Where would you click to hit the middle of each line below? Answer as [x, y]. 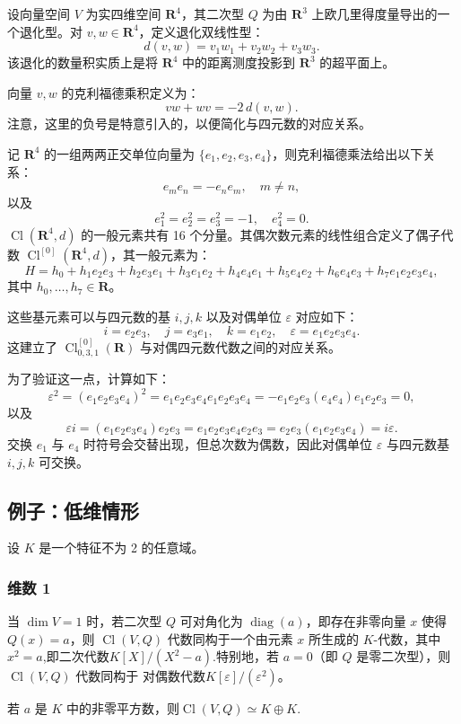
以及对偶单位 [244, 317]
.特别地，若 [246, 656]
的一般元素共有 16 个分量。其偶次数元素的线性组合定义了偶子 [261, 234]
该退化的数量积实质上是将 [83, 62]
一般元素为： [173, 254]
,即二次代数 [76, 656]
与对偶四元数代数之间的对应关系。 [240, 346]
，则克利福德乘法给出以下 [348, 153]
